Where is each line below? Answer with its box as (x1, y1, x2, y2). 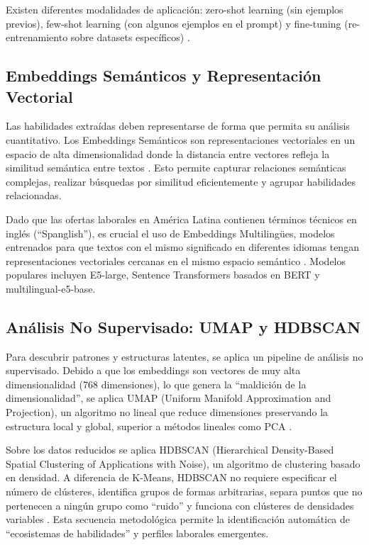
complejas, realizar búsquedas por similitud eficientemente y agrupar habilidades (6, 174, 356, 189)
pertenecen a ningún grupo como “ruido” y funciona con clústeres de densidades (6, 498, 354, 512)
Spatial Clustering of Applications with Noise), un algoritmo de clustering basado (6, 456, 360, 471)
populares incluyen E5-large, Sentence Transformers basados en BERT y (6, 267, 320, 282)
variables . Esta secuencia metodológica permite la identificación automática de (6, 512, 351, 527)
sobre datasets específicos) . (70, 30, 190, 45)
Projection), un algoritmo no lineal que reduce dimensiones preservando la (6, 405, 329, 420)
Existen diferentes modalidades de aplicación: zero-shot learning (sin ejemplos (6, 2, 343, 16)
